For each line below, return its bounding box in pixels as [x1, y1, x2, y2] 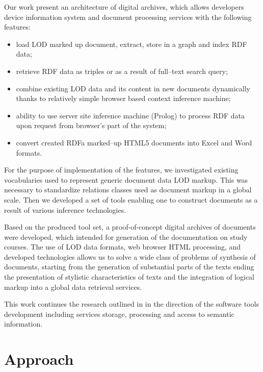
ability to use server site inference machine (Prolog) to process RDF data [16, 110, 245, 120]
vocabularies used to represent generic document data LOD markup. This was [4, 174, 248, 185]
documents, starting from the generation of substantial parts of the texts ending [4, 261, 254, 272]
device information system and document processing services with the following [4, 11, 252, 22]
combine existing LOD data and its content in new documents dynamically [16, 83, 250, 93]
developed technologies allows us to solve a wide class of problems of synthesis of [4, 251, 256, 262]
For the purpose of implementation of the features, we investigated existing [4, 164, 239, 175]
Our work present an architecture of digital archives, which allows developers [4, 2, 244, 12]
